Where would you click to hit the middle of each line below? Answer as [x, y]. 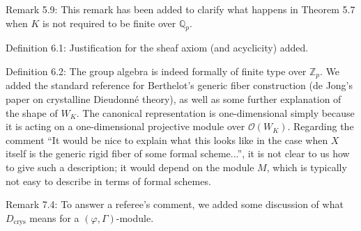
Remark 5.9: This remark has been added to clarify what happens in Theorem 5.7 [180, 9]
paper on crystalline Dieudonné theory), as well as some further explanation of [174, 99]
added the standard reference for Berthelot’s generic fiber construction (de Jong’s [179, 85]
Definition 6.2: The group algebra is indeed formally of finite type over [156, 71]
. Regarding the [321, 126]
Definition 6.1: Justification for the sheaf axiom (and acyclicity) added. [157, 48]
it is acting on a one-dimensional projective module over [125, 126]
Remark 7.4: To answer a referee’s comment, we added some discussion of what [175, 204]
